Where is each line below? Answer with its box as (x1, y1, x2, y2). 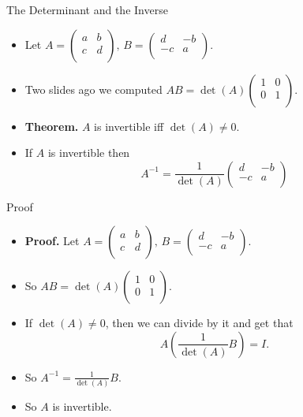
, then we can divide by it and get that (105, 315, 294, 331)
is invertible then (47, 144, 130, 161)
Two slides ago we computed (24, 80, 163, 97)
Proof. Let (24, 233, 80, 249)
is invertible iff (94, 117, 164, 134)
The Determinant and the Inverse (6, 2, 168, 17)
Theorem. (24, 117, 79, 134)
